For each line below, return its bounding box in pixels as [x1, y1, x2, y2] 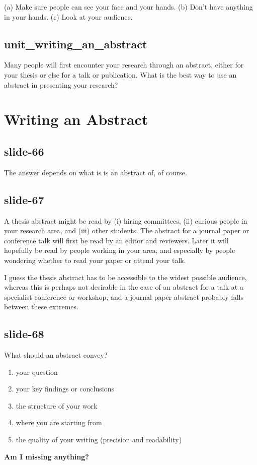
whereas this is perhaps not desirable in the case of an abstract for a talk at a [4, 282, 243, 292]
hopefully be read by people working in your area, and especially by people [4, 245, 235, 255]
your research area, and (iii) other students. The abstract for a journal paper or [4, 225, 249, 236]
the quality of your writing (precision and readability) [16, 434, 182, 445]
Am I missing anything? [4, 451, 89, 461]
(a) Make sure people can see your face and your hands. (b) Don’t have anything [4, 2, 253, 12]
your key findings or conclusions [16, 383, 114, 394]
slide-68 [4, 326, 44, 342]
